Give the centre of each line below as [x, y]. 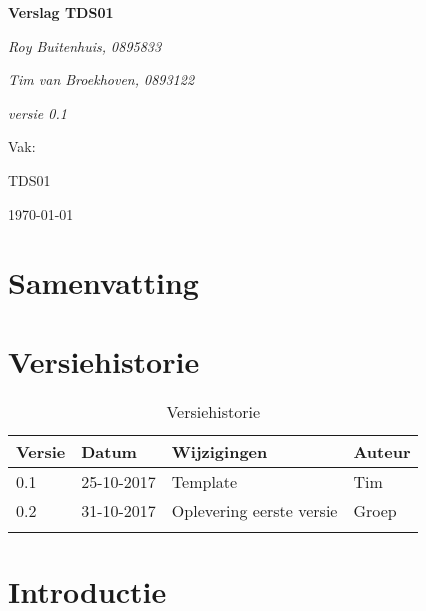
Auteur [382, 451]
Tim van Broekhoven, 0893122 [101, 79]
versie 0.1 [37, 112]
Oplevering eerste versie [254, 510]
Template [204, 481]
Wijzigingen [219, 451]
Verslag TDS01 [61, 12]
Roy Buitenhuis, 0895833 [85, 45]
